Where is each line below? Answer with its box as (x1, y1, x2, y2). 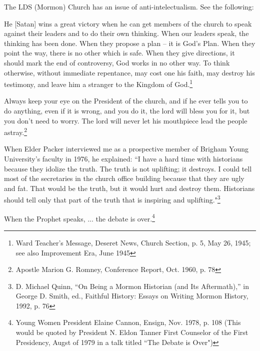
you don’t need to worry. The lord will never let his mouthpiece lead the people (4, 115, 247, 125)
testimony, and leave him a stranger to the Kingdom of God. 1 (4, 77, 193, 89)
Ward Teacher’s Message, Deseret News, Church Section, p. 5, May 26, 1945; (15, 237, 251, 247)
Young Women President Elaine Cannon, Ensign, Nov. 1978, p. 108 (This (15, 317, 241, 327)
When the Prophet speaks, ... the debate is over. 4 (4, 211, 155, 223)
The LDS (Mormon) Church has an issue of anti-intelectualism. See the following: (4, 1, 254, 11)
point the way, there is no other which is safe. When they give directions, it (4, 47, 235, 58)
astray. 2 (4, 125, 27, 137)
